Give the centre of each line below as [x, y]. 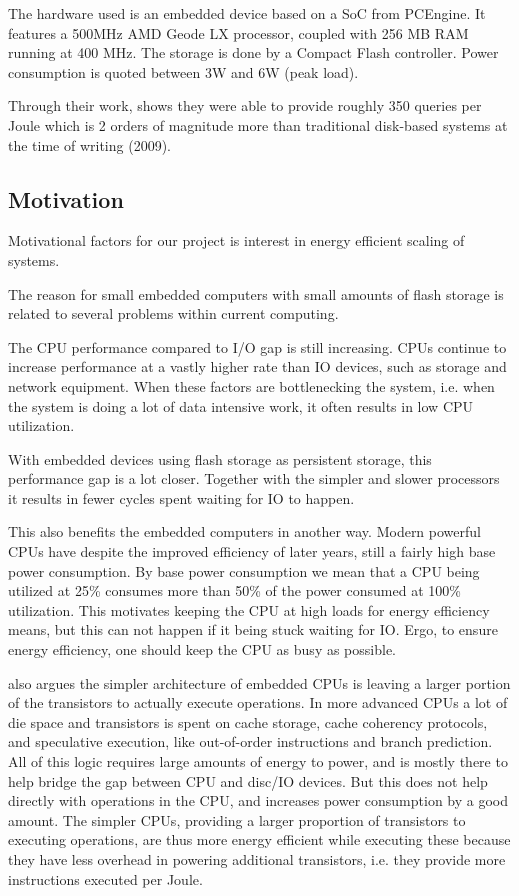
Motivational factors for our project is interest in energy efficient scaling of [236, 240]
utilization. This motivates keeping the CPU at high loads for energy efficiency [249, 609]
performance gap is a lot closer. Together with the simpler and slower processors [254, 478]
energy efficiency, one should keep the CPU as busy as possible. [202, 649]
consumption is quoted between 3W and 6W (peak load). [183, 71]
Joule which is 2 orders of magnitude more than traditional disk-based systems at [258, 124]
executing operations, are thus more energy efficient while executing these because [259, 839]
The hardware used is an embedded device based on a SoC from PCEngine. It [247, 13]
